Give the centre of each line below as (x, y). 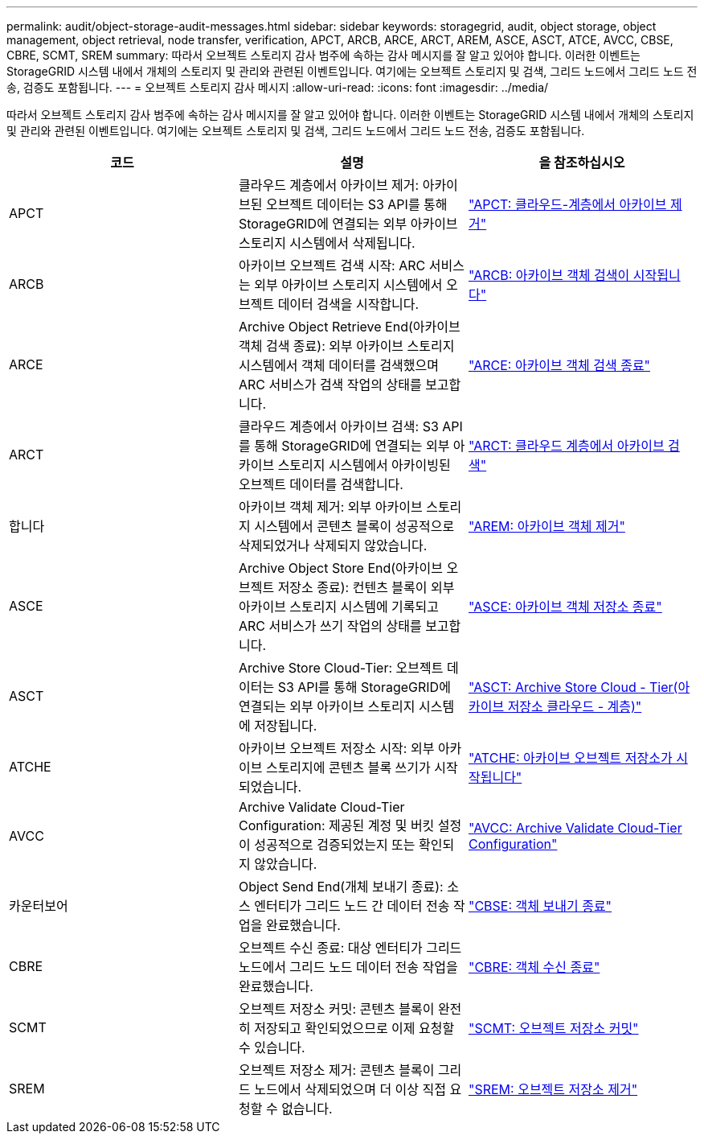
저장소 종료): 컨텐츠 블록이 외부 (366, 587)
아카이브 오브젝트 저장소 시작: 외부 (336, 748)
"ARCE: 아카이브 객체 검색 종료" (559, 365)
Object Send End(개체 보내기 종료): (341, 887)
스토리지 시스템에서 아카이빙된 (364, 465)
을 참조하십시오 (582, 163)
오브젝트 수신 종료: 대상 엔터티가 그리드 (350, 948)
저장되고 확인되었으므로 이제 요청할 (354, 1028)
